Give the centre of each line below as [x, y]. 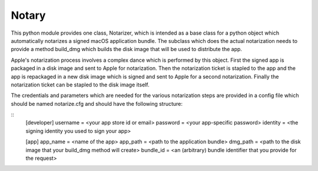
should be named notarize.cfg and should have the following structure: [97, 103]
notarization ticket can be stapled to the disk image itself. [80, 85]
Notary [28, 15]
